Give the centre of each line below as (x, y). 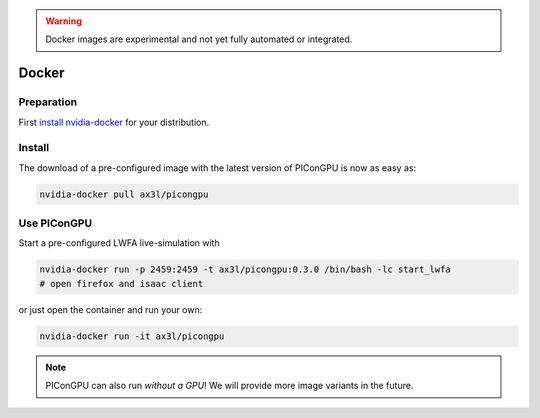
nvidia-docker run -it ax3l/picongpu (132, 336)
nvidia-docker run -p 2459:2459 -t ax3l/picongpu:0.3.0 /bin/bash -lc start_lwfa (245, 269)
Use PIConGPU (55, 223)
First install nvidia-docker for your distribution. (114, 122)
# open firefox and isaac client (121, 283)
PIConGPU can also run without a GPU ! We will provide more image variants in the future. (229, 386)
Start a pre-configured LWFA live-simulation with (119, 243)
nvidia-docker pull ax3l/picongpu (124, 194)
